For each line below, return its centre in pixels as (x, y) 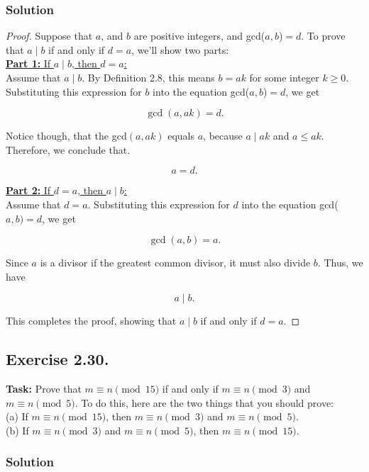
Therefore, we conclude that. (68, 149)
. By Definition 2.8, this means (148, 77)
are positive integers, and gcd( (199, 36)
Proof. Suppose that (49, 36)
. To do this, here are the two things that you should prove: (204, 402)
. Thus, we (340, 263)
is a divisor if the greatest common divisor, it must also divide (175, 263)
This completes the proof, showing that (91, 321)
